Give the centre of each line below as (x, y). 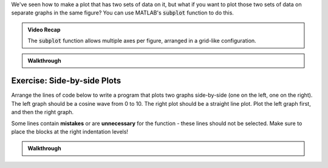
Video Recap (44, 30)
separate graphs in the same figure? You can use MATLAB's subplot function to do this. (122, 13)
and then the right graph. (43, 112)
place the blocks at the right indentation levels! (70, 132)
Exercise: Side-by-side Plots (66, 81)
